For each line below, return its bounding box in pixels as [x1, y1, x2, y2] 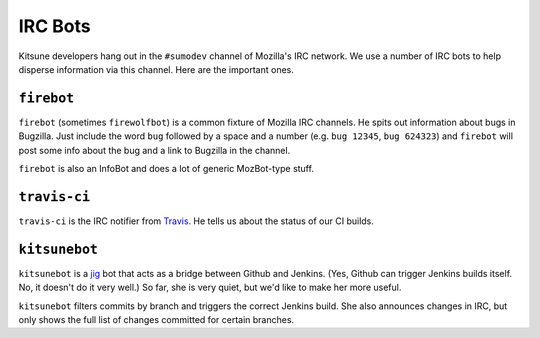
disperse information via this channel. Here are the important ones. [18, 63, 295, 75]
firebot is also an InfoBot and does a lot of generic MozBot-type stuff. [18, 163, 315, 175]
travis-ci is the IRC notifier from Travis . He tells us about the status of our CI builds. [18, 215, 375, 227]
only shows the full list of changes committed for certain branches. [18, 314, 295, 325]
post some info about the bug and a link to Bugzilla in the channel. [18, 144, 291, 156]
